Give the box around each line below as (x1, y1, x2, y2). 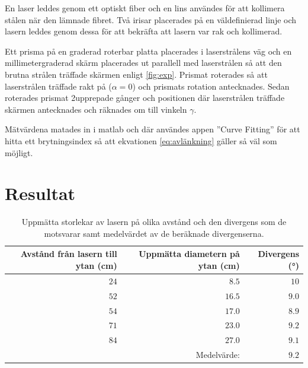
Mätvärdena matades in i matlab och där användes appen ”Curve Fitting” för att (5, 123, 300, 135)
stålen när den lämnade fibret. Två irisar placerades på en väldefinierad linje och (5, 13, 297, 26)
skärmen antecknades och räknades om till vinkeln (5, 103, 187, 115)
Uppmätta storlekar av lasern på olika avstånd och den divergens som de (21, 215, 287, 228)
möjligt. (5, 146, 33, 158)
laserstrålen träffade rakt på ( (5, 80, 112, 92)
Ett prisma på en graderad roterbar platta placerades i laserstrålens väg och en (5, 45, 292, 57)
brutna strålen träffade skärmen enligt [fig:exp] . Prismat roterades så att (5, 68, 268, 80)
